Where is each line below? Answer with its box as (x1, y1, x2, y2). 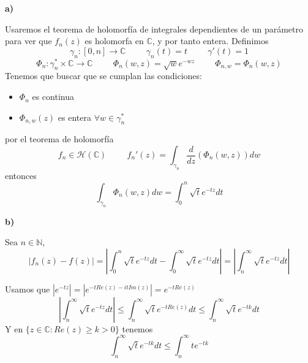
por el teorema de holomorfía (5, 132, 114, 145)
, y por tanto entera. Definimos (152, 34, 269, 47)
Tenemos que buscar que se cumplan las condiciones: (5, 69, 202, 82)
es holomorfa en (85, 34, 144, 47)
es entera (58, 110, 92, 123)
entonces (5, 169, 37, 181)
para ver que (5, 34, 52, 47)
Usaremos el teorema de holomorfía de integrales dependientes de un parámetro (5, 22, 304, 35)
